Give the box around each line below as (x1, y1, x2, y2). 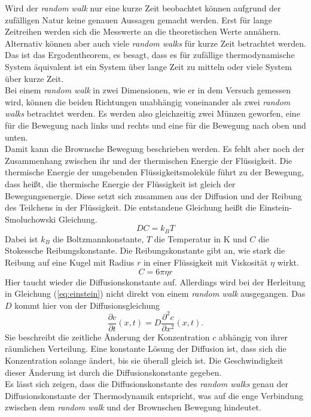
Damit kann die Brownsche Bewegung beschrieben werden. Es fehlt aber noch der (5, 142, 304, 155)
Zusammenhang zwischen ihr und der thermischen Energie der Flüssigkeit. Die (5, 154, 292, 166)
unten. (5, 130, 28, 143)
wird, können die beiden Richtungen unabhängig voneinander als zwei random (5, 95, 291, 108)
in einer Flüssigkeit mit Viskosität (143, 255, 268, 268)
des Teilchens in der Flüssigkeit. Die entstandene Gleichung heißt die (5, 201, 257, 214)
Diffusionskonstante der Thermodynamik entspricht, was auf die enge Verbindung (5, 389, 303, 401)
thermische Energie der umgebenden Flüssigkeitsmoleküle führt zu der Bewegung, (5, 166, 304, 178)
